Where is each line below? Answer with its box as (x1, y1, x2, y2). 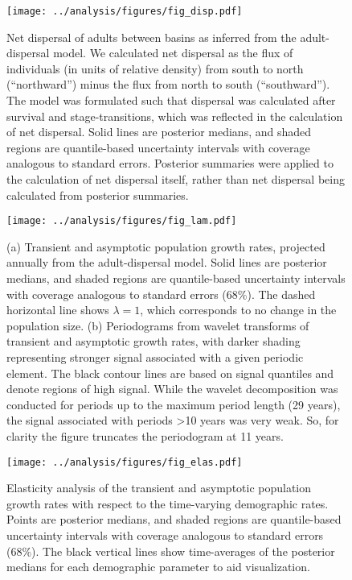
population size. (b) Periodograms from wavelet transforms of (6, 317, 309, 333)
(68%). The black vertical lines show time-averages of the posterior (6, 542, 335, 559)
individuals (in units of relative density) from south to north (6, 60, 304, 77)
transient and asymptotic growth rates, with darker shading (6, 333, 301, 350)
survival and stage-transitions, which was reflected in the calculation (6, 107, 343, 124)
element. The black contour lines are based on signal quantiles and (6, 364, 334, 381)
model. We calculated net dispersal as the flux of (53, 44, 293, 61)
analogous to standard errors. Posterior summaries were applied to (6, 155, 334, 172)
